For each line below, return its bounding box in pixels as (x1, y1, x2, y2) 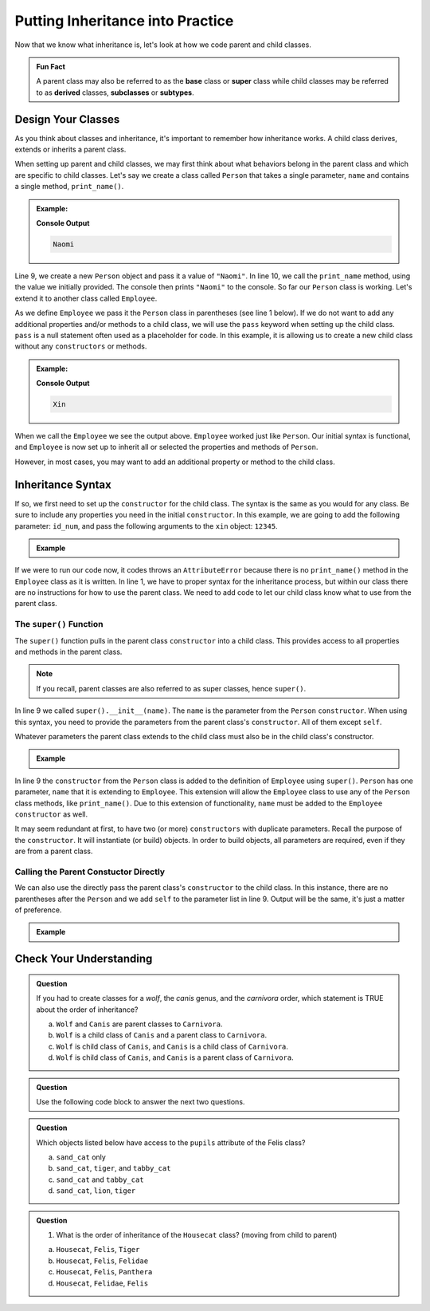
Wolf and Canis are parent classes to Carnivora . (56, 1019, 223, 1029)
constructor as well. (14, 809, 88, 819)
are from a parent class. (14, 846, 93, 856)
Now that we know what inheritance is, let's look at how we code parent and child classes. (14, 40, 312, 49)
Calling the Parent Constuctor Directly (14, 866, 166, 877)
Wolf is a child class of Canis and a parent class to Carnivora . (56, 1030, 267, 1040)
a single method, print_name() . (14, 182, 124, 191)
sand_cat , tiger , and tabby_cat (56, 1163, 171, 1173)
